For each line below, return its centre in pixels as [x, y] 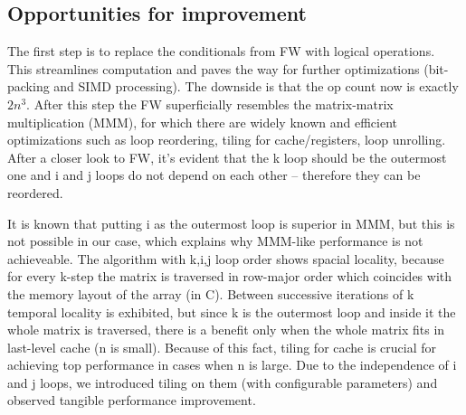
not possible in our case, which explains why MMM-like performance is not [215, 241]
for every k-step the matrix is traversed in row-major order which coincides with [230, 276]
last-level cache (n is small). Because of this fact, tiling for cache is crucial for [222, 347]
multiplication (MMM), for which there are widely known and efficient [203, 122]
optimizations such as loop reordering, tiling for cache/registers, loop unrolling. [227, 140]
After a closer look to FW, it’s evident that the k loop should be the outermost [227, 157]
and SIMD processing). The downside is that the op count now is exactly [256, 86]
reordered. [35, 192]
